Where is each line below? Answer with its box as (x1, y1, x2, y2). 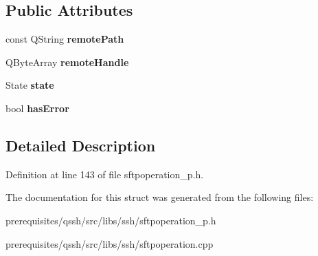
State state (5, 78, 54, 92)
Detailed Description (5, 134, 156, 156)
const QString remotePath (5, 32, 124, 46)
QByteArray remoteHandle (5, 54, 129, 69)
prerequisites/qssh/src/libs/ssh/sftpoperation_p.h (5, 213, 216, 227)
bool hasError (5, 100, 69, 115)
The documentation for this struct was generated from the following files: (5, 190, 314, 204)
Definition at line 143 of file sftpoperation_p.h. (5, 167, 204, 181)
